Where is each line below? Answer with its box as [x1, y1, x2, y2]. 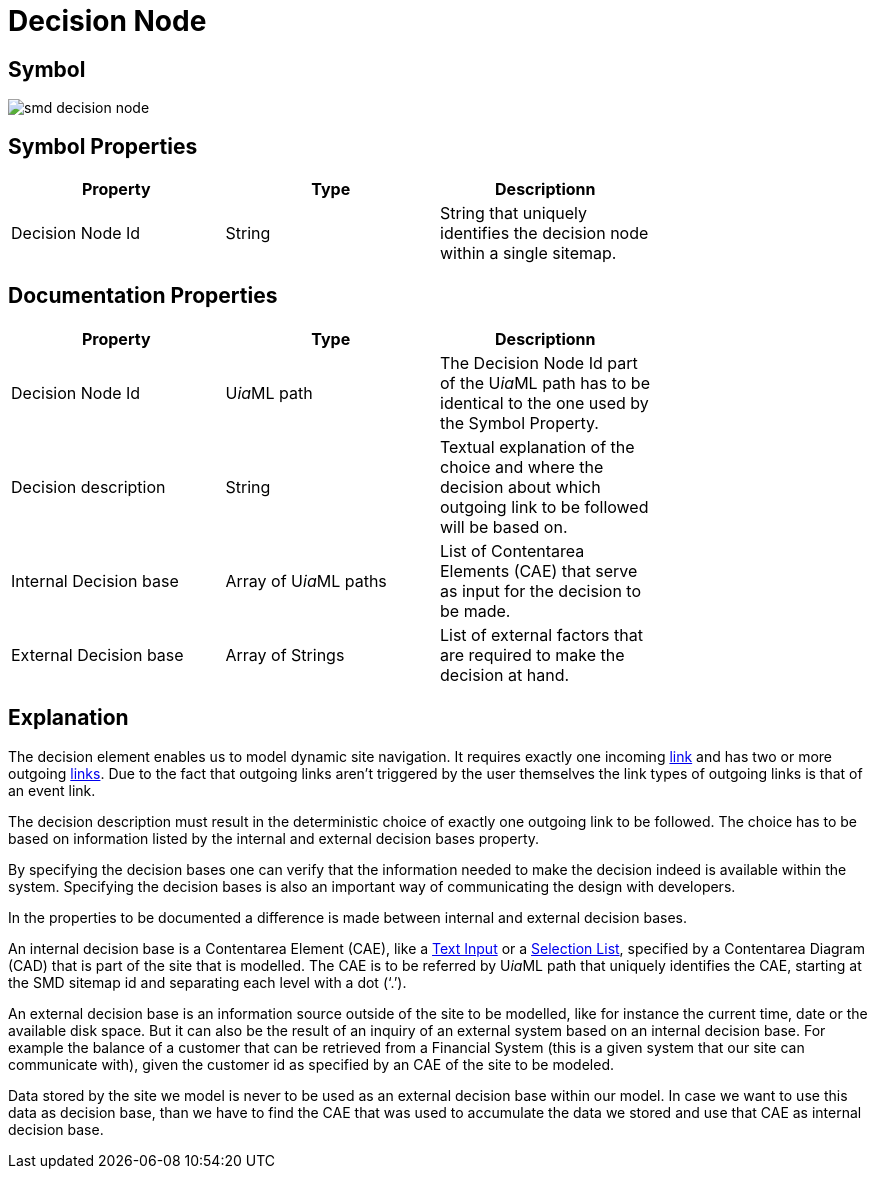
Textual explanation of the [440, 436, 635, 457]
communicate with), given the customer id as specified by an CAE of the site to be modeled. [8, 1055, 614, 1073]
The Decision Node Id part [440, 352, 638, 373]
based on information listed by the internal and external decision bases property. [8, 829, 540, 847]
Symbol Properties [8, 133, 198, 159]
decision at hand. [440, 664, 570, 685]
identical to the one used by [440, 392, 649, 413]
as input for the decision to [440, 580, 642, 601]
